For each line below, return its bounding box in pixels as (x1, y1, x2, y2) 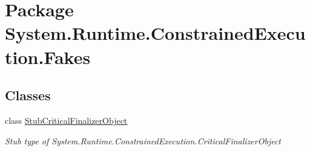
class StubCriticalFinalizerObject (5, 114, 128, 126)
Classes (5, 86, 51, 104)
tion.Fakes (5, 44, 91, 69)
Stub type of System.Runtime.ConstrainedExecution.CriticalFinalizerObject (5, 134, 281, 147)
